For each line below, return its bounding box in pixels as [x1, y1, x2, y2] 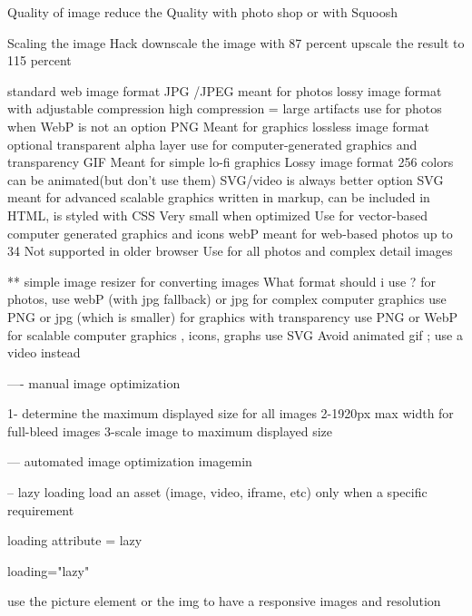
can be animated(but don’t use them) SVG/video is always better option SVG [7, 170, 444, 189]
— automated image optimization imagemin [7, 452, 252, 471]
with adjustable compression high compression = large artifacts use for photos [7, 99, 442, 118]
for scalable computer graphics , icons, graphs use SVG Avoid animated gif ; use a [7, 325, 463, 344]
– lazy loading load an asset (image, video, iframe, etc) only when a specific [7, 483, 428, 502]
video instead [7, 343, 81, 362]
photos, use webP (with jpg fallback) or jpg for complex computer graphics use [7, 289, 447, 308]
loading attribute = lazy [7, 531, 143, 550]
